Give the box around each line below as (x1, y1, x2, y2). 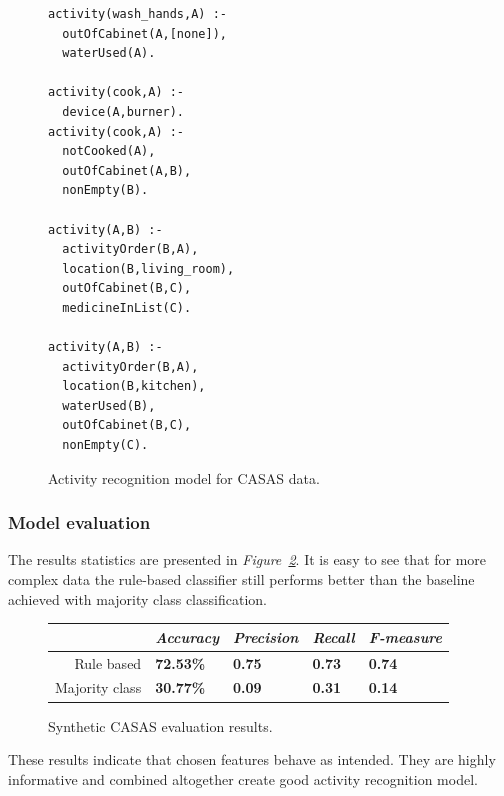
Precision (233, 626, 299, 647)
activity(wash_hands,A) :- (48, 7, 227, 21)
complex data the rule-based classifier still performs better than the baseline (8, 569, 475, 590)
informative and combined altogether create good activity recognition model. (8, 768, 478, 789)
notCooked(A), (62, 144, 156, 159)
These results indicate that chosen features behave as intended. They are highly (8, 749, 496, 770)
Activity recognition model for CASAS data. (48, 467, 320, 488)
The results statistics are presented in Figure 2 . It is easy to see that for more (8, 549, 487, 570)
